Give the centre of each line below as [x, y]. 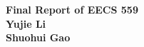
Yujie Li [26, 23]
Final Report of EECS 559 [72, 9]
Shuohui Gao [38, 37]
